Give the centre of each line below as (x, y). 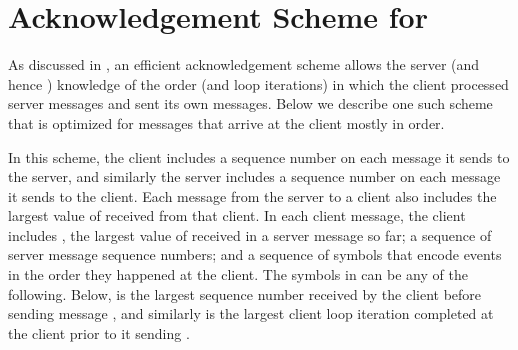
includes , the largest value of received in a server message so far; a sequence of (250, 234)
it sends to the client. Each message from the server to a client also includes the (252, 195)
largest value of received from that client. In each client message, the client (237, 215)
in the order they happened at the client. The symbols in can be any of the (238, 274)
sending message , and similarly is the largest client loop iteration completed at (251, 313)
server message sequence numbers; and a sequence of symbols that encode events (255, 254)
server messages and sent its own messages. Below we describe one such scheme (250, 103)
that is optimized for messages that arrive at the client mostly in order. (226, 122)
